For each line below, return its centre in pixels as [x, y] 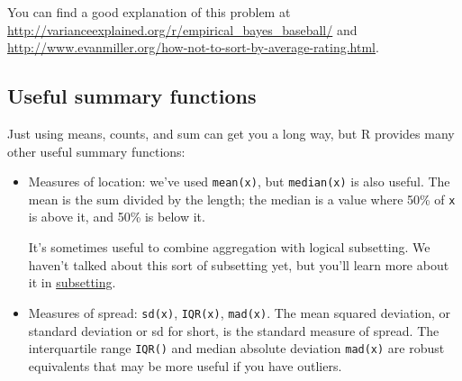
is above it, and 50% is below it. [117, 217]
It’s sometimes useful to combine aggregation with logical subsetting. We [229, 247]
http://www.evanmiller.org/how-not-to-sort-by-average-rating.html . [193, 47]
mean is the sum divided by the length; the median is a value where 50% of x [242, 199]
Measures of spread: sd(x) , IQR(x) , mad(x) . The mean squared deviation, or [240, 312]
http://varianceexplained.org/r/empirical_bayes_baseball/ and [182, 29]
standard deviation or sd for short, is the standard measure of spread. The [234, 330]
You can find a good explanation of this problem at [149, 12]
